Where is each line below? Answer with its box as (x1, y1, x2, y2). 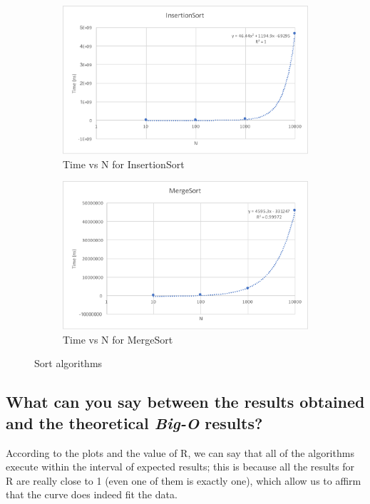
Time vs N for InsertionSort (63, 156, 185, 171)
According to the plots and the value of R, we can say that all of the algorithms (6, 445, 354, 460)
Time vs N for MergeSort (63, 331, 173, 346)
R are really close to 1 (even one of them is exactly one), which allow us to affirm (6, 473, 361, 488)
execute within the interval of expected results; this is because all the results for (6, 459, 355, 474)
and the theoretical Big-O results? (6, 411, 263, 433)
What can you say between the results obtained (6, 391, 365, 413)
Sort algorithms (34, 356, 103, 371)
